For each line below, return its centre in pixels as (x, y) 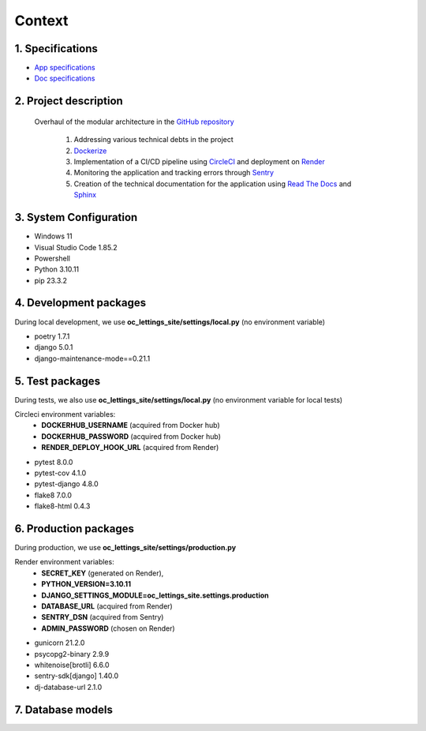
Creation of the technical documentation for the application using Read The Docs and (213, 184)
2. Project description (69, 101)
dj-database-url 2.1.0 (68, 687)
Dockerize (90, 151)
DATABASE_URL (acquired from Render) (107, 606)
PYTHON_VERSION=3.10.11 (86, 584)
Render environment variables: (64, 562)
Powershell (52, 258)
